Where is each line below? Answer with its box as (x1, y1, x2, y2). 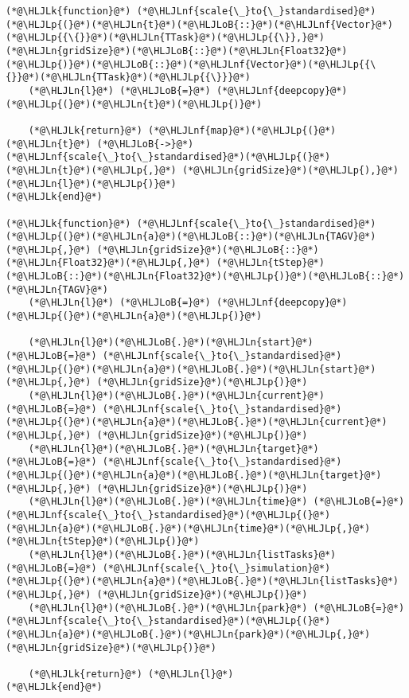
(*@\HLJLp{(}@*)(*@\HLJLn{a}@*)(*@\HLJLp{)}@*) (6, 310, 263, 322)
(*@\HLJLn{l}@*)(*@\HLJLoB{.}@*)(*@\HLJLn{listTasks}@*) (28, 548, 337, 560)
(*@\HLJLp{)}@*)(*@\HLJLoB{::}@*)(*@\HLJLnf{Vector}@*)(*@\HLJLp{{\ (6, 58, 376, 70)
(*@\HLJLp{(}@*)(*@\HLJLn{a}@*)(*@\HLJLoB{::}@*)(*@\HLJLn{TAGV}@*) (6, 231, 376, 243)
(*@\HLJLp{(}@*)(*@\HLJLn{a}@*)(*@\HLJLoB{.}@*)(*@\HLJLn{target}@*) (6, 469, 382, 481)
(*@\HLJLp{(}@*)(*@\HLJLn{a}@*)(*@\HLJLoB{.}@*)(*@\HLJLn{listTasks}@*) (6, 575, 399, 587)
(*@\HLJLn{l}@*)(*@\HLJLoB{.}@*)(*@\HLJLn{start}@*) (28, 337, 314, 349)
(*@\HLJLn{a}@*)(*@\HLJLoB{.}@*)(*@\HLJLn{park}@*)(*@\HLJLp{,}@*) (6, 628, 371, 640)
